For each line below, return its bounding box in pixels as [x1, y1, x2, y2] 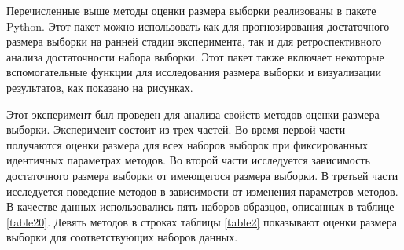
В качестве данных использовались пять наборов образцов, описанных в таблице [6, 198, 395, 215]
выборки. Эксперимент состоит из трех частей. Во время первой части [6, 121, 346, 138]
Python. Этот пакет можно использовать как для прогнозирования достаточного [6, 17, 390, 34]
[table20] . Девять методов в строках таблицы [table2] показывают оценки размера [6, 213, 397, 230]
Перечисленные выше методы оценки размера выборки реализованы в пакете [6, 2, 376, 18]
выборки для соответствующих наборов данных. [6, 229, 238, 245]
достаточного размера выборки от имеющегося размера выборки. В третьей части [6, 167, 398, 183]
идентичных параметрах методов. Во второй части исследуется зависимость [6, 152, 370, 168]
